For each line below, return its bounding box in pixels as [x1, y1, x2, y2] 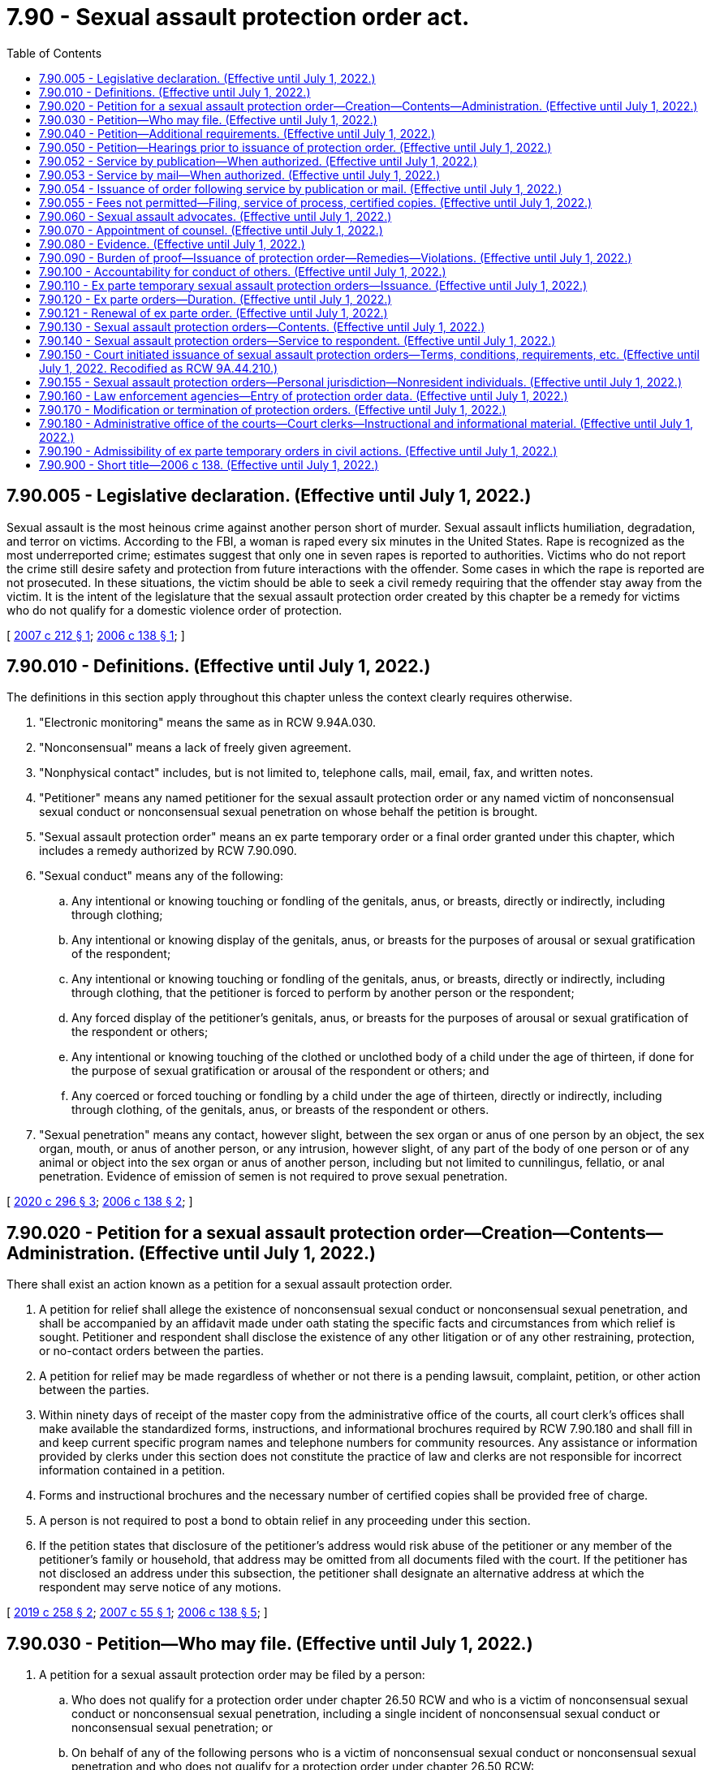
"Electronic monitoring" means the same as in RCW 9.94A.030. [39, 715, 377, 730]
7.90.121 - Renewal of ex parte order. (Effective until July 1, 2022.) [39, 305, 388, 320]
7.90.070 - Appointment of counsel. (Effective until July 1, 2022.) [39, 222, 383, 237]
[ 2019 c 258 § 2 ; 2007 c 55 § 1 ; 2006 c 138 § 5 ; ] [6, 1605, 268, 1620]
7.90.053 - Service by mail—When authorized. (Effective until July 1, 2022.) [39, 167, 441, 182]
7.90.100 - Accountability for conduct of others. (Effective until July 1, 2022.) [39, 264, 446, 278]
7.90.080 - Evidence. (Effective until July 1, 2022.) [39, 236, 305, 251]
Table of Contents [6, 45, 102, 60]
